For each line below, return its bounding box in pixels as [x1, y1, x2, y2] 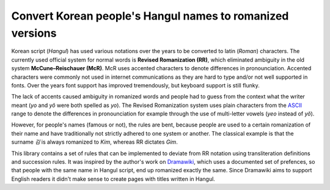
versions [11, 26, 57, 40]
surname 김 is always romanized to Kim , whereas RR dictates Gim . [11, 138, 178, 146]
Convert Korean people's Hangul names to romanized [11, 9, 289, 23]
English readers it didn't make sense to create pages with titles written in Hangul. [11, 175, 215, 183]
